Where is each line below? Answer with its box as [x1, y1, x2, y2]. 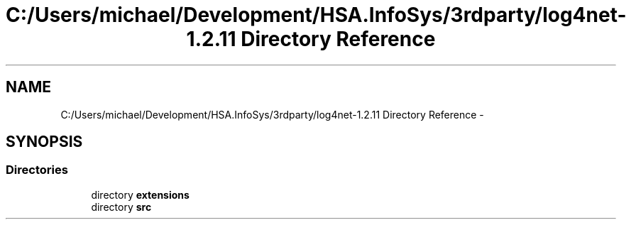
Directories [6, 163, 68, 177]
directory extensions [91, 188, 190, 201]
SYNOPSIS [6, 133, 83, 151]
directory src [91, 200, 152, 213]
